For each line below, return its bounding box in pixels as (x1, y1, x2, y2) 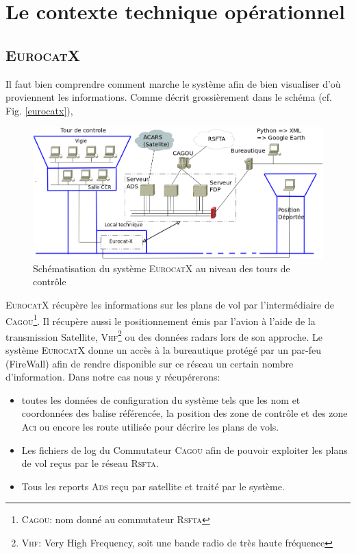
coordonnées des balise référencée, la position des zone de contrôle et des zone (21, 406, 348, 420)
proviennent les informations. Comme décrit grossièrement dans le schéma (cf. (5, 90, 332, 104)
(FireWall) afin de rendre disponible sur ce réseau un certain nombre (5, 356, 294, 370)
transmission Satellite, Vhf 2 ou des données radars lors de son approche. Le (5, 327, 323, 344)
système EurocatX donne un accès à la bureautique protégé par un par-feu (5, 343, 321, 357)
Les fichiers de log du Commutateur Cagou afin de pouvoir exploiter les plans (21, 442, 348, 457)
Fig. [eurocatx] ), (5, 103, 73, 117)
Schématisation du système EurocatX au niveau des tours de (33, 261, 290, 275)
